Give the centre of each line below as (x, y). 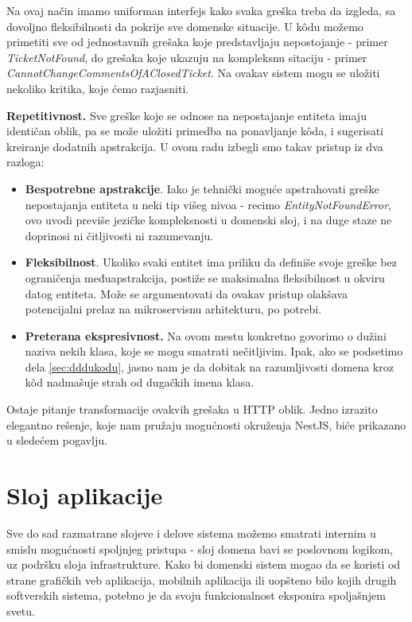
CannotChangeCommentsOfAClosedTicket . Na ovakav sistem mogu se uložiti (193, 73)
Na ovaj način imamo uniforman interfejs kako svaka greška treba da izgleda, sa (201, 10)
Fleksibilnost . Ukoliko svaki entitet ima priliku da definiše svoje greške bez (211, 262)
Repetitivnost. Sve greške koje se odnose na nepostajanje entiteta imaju (187, 115)
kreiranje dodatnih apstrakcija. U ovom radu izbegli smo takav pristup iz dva (195, 146)
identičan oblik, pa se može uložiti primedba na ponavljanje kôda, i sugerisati (195, 131)
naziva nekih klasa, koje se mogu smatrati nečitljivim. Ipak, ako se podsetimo (214, 351)
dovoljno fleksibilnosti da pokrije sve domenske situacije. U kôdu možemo (185, 26)
